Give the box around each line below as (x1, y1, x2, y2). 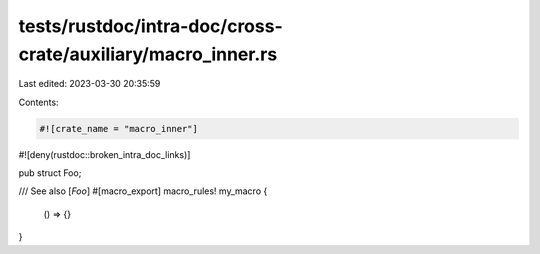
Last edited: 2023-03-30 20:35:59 (18, 78, 161, 90)
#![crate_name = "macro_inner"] (39, 123, 199, 134)
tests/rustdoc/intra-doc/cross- (18, 15, 284, 37)
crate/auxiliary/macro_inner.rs (18, 43, 278, 65)
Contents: (18, 96, 59, 108)
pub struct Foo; (18, 167, 82, 179)
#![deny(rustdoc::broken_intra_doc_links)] (18, 148, 191, 160)
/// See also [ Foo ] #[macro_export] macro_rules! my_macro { (18, 185, 268, 197)
